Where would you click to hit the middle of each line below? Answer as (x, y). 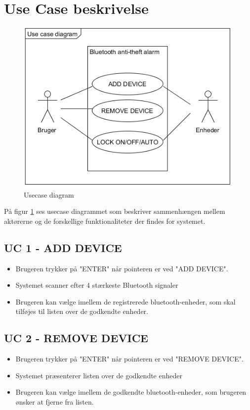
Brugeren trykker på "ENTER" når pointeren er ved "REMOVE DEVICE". (129, 359)
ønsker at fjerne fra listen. (55, 401)
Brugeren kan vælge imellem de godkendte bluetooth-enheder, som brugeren (131, 392)
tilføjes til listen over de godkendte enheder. (82, 311)
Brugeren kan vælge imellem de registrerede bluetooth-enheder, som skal (125, 301)
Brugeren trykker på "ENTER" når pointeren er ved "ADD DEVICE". (122, 268)
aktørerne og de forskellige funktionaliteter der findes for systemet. (105, 221)
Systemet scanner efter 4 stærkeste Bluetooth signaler (97, 285)
